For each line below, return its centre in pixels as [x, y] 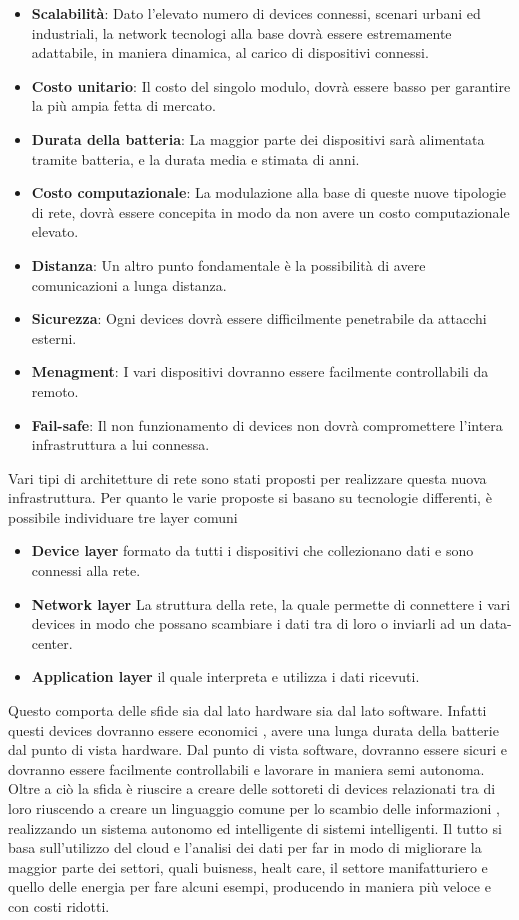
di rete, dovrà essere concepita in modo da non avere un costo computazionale [270, 211]
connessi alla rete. [86, 570]
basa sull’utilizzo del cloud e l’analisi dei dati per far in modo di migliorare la [245, 847]
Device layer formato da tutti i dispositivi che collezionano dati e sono [252, 550]
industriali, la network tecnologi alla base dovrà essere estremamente [241, 32]
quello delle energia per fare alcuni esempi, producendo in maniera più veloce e [249, 886]
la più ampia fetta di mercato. [123, 105]
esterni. [54, 337]
